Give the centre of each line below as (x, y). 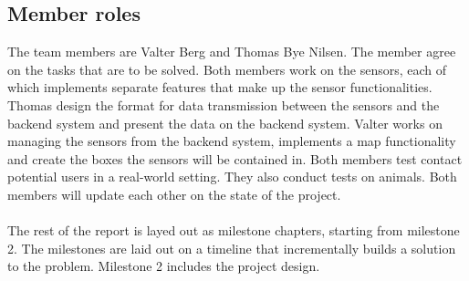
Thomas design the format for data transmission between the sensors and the (224, 104)
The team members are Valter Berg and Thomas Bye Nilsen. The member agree (232, 52)
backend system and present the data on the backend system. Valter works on (225, 123)
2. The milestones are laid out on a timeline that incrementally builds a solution (232, 248)
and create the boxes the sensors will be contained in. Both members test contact (235, 158)
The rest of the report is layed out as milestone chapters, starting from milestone (234, 230)
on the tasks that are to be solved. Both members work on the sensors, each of (227, 69)
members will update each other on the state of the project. (174, 194)
